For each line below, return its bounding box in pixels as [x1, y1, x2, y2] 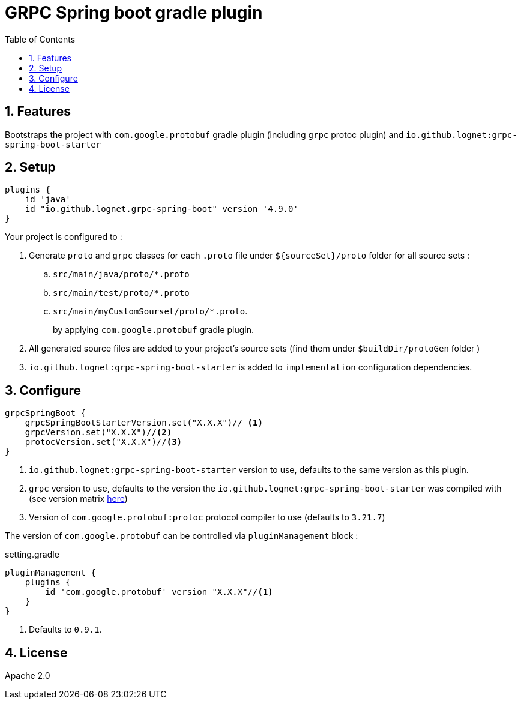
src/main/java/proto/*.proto [53, 269, 190, 280]
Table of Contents [5, 34, 76, 44]
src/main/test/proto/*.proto [53, 288, 190, 298]
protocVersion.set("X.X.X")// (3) [25, 437, 182, 447]
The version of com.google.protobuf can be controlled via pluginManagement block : [5, 531, 358, 541]
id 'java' [25, 194, 71, 205]
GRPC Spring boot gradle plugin [5, 2, 263, 23]
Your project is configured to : [5, 232, 122, 242]
